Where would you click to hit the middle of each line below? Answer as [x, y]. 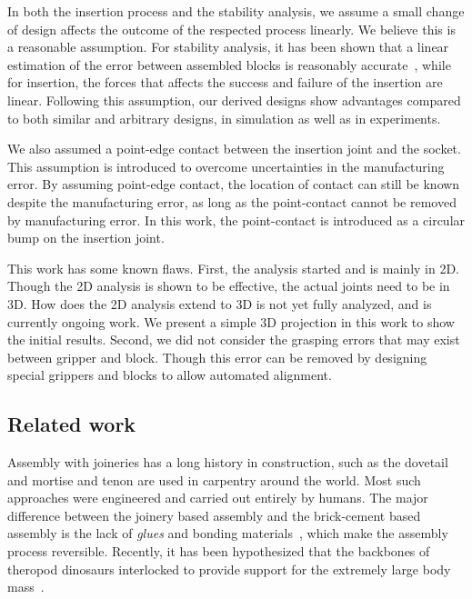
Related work [72, 424]
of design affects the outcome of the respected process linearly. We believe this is [231, 29]
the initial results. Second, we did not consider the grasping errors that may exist [234, 339]
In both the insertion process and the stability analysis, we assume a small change [236, 11]
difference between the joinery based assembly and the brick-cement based [214, 515]
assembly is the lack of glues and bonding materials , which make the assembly [228, 533]
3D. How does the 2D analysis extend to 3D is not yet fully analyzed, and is [220, 303]
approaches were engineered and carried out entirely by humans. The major [218, 498]
